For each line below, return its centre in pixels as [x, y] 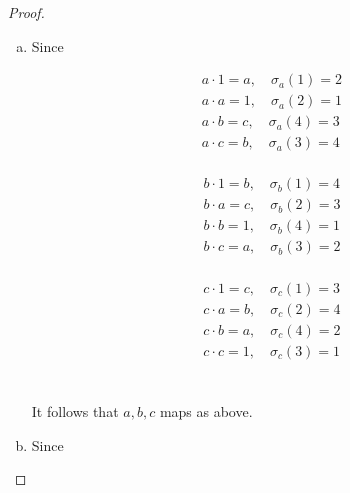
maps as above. [206, 411]
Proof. [26, 12]
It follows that [75, 411]
